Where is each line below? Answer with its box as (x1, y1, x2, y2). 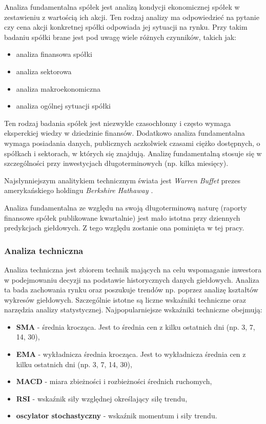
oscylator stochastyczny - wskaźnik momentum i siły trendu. (16, 410, 217, 421)
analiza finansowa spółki (16, 49, 92, 59)
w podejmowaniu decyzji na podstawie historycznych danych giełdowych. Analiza (4, 274, 259, 285)
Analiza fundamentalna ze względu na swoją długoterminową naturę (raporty (4, 202, 247, 213)
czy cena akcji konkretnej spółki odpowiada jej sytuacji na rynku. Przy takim (4, 22, 248, 32)
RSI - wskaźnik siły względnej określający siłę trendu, (16, 393, 188, 404)
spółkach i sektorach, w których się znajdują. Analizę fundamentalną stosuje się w (4, 147, 262, 158)
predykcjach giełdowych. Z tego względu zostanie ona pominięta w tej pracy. (4, 222, 244, 233)
